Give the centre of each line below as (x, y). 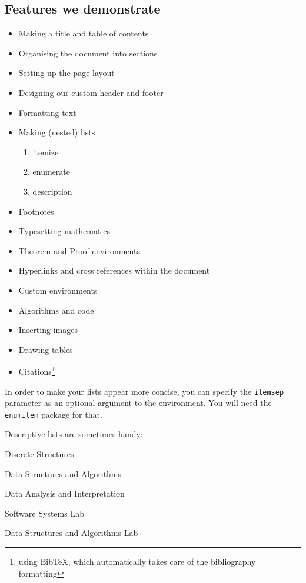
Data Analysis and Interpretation (65, 493)
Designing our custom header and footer (91, 92)
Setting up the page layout (66, 73)
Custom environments (58, 290)
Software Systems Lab (44, 513)
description (52, 191)
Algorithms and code (56, 310)
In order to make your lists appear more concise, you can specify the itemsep (144, 391)
